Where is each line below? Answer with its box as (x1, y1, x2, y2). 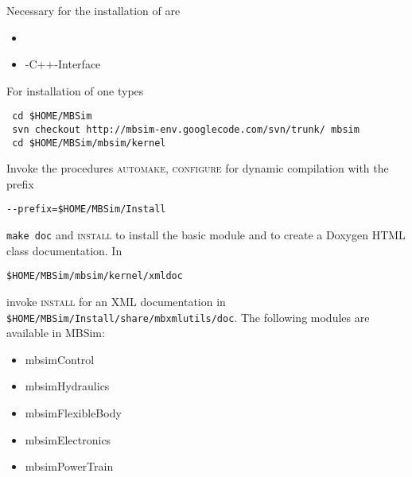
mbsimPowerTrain (25, 458, 114, 475)
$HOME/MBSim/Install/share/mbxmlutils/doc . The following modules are (6, 308, 370, 325)
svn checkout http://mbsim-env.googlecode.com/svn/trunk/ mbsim (12, 123, 360, 135)
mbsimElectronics (25, 431, 111, 448)
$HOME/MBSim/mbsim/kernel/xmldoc (6, 270, 183, 282)
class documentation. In (6, 242, 122, 258)
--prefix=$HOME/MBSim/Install (6, 204, 166, 215)
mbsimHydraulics (25, 378, 110, 394)
